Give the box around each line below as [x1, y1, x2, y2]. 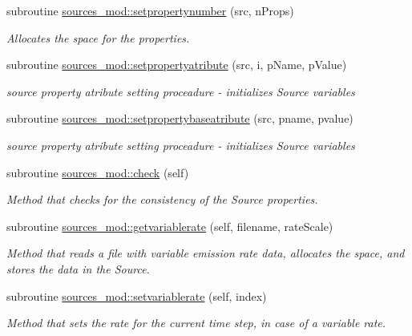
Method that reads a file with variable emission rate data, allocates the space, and [6, 245, 405, 261]
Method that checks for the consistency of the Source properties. [6, 191, 318, 208]
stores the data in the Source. [6, 260, 150, 277]
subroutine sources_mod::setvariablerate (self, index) [6, 287, 267, 304]
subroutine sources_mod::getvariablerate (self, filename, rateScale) [6, 217, 333, 234]
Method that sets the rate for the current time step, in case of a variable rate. [6, 314, 386, 331]
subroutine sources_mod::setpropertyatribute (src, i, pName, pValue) [6, 56, 347, 73]
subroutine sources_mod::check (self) [6, 164, 189, 180]
